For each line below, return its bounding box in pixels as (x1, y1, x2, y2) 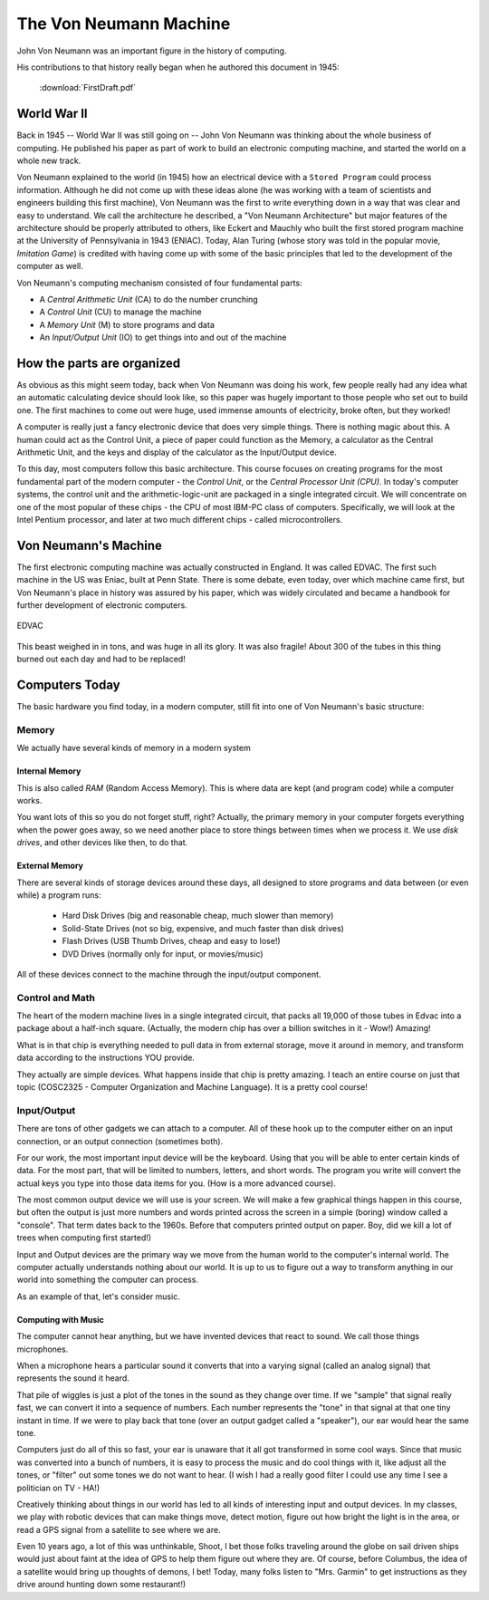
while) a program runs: (16, 889, 101, 901)
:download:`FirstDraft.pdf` (39, 82, 136, 93)
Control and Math (16, 991, 95, 1004)
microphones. (16, 1344, 69, 1354)
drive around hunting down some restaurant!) (16, 1579, 187, 1590)
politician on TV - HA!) (16, 1482, 100, 1493)
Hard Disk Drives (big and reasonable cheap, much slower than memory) (62, 911, 334, 921)
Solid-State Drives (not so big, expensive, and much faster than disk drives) (62, 922, 344, 933)
